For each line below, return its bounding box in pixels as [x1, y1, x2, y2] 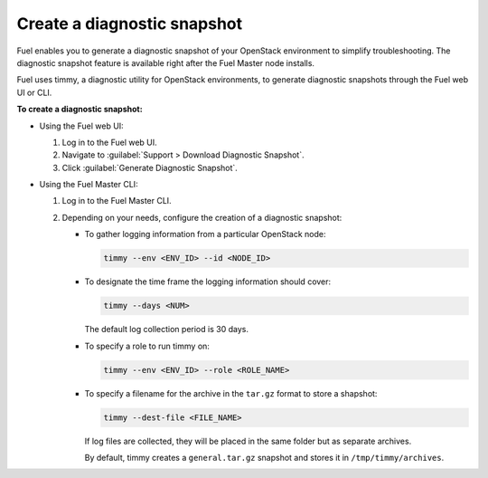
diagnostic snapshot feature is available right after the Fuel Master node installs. [16, 57, 315, 68]
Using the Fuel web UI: [39, 120, 124, 131]
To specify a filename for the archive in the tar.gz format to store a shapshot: [84, 387, 378, 398]
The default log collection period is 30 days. [84, 324, 249, 335]
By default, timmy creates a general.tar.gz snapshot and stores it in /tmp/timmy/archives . [84, 452, 445, 463]
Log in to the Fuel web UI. [61, 137, 157, 148]
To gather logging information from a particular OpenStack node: [84, 229, 326, 240]
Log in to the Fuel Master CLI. [61, 196, 172, 206]
